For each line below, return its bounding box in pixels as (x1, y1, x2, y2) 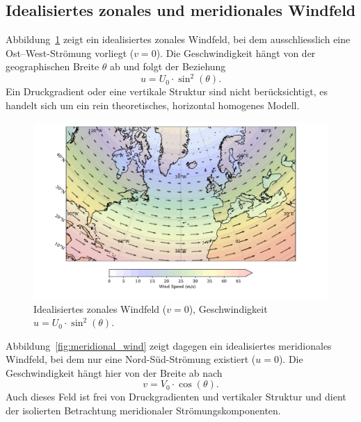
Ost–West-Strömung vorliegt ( (6, 45, 134, 60)
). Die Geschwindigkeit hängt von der (156, 45, 316, 60)
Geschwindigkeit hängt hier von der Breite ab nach (6, 365, 223, 380)
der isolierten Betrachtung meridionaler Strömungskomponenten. (6, 403, 281, 418)
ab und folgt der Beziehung (110, 59, 226, 74)
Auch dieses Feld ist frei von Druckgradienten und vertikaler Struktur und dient (6, 389, 346, 404)
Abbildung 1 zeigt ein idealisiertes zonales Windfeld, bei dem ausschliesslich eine (6, 32, 351, 47)
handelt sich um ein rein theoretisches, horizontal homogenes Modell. (6, 98, 300, 113)
